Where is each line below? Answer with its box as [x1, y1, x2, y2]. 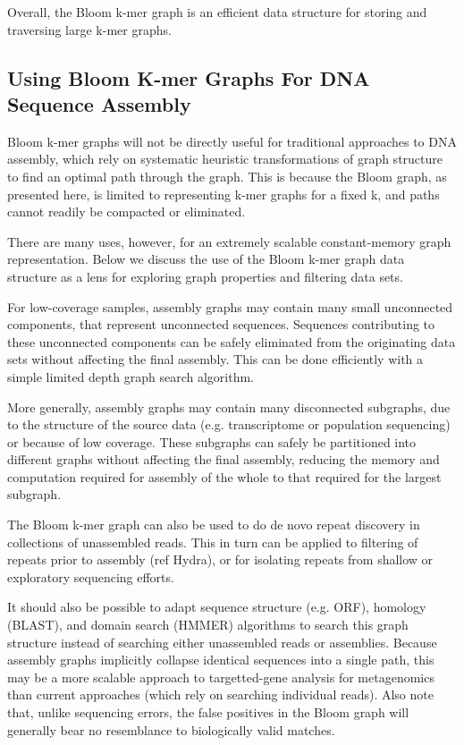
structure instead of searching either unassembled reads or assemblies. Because [7, 632, 437, 651]
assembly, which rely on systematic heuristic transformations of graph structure [7, 149, 443, 168]
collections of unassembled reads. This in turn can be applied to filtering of [7, 532, 418, 551]
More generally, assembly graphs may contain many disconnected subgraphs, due [7, 397, 451, 416]
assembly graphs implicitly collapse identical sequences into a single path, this [7, 650, 434, 669]
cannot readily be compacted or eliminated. [7, 202, 246, 221]
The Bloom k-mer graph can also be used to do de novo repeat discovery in [7, 515, 420, 534]
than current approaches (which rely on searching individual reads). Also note [7, 685, 434, 704]
